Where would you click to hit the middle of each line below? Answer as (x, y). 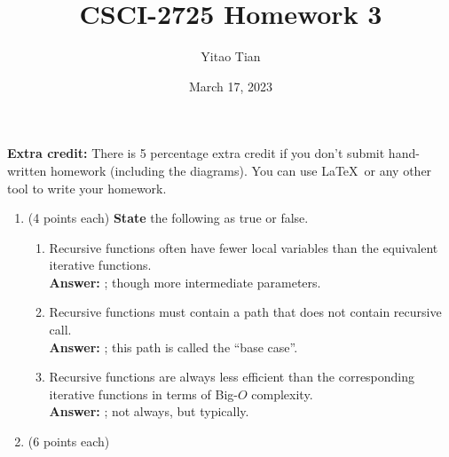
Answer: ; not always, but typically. (149, 411)
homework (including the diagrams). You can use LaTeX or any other (241, 170)
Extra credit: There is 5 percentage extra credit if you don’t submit (196, 153)
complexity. (282, 394)
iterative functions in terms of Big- (143, 394)
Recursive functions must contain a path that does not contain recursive (245, 312)
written (27, 170)
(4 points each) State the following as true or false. (168, 218)
